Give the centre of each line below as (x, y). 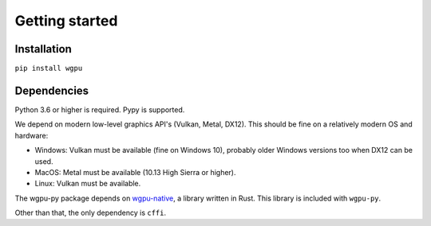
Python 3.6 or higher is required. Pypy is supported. (100, 109)
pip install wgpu (49, 68)
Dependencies (52, 90)
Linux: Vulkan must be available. (88, 184)
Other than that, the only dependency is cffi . (91, 213)
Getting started (66, 21)
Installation (43, 49)
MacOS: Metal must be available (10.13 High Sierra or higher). (135, 172)
